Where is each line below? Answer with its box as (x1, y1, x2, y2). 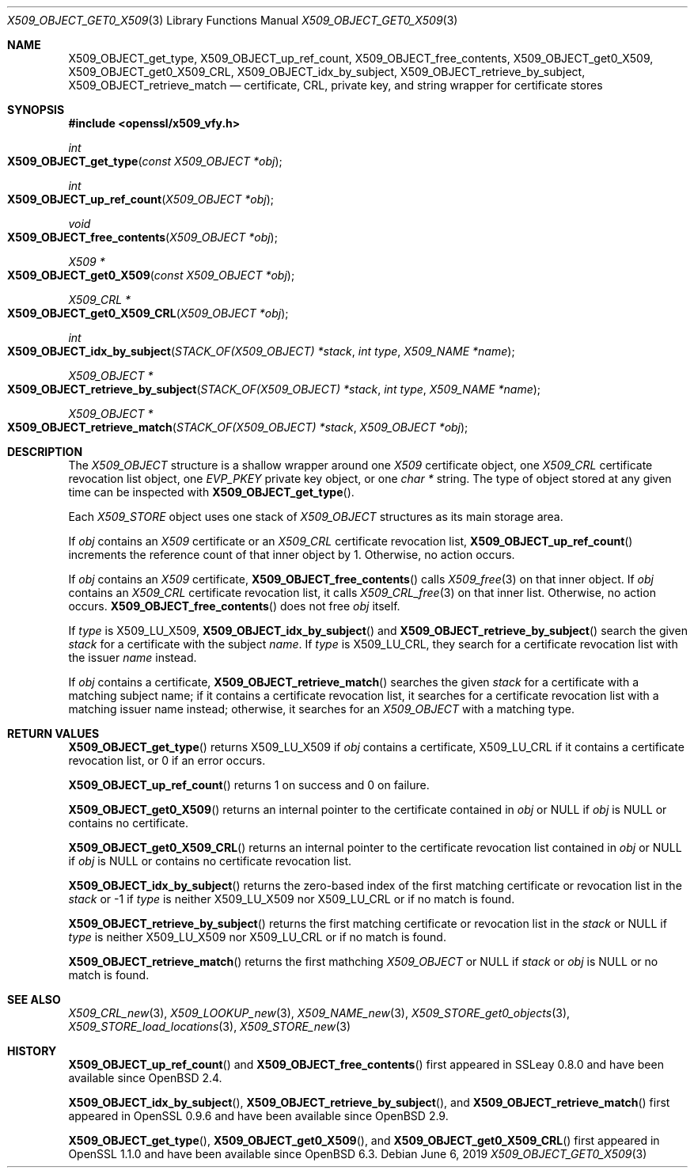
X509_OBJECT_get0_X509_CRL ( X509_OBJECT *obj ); (7, 306, 289, 320)
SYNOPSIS (7, 103, 65, 116)
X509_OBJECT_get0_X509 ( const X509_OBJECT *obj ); (7, 268, 295, 282)
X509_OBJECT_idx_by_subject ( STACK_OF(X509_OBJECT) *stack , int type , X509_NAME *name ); (7, 344, 515, 358)
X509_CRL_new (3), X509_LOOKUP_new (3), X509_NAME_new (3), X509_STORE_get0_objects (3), (68, 1006, 571, 1020)
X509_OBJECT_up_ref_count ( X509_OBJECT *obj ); (7, 192, 275, 206)
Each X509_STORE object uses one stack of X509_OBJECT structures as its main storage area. (68, 510, 563, 523)
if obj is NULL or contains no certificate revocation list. (68, 854, 352, 868)
